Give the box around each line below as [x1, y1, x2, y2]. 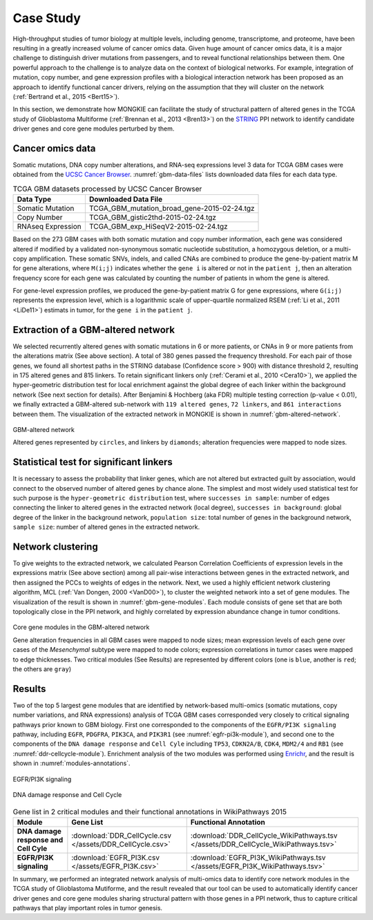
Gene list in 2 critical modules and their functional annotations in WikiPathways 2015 [12, 807, 287, 816]
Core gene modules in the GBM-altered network [12, 623, 150, 632]
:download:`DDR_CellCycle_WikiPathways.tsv [190, 830, 338, 840]
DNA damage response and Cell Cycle [12, 790, 122, 798]
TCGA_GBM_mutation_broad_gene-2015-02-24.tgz [88, 204, 255, 214]
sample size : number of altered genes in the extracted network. [12, 523, 200, 532]
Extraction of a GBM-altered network [12, 323, 175, 335]
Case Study [12, 10, 81, 26]
